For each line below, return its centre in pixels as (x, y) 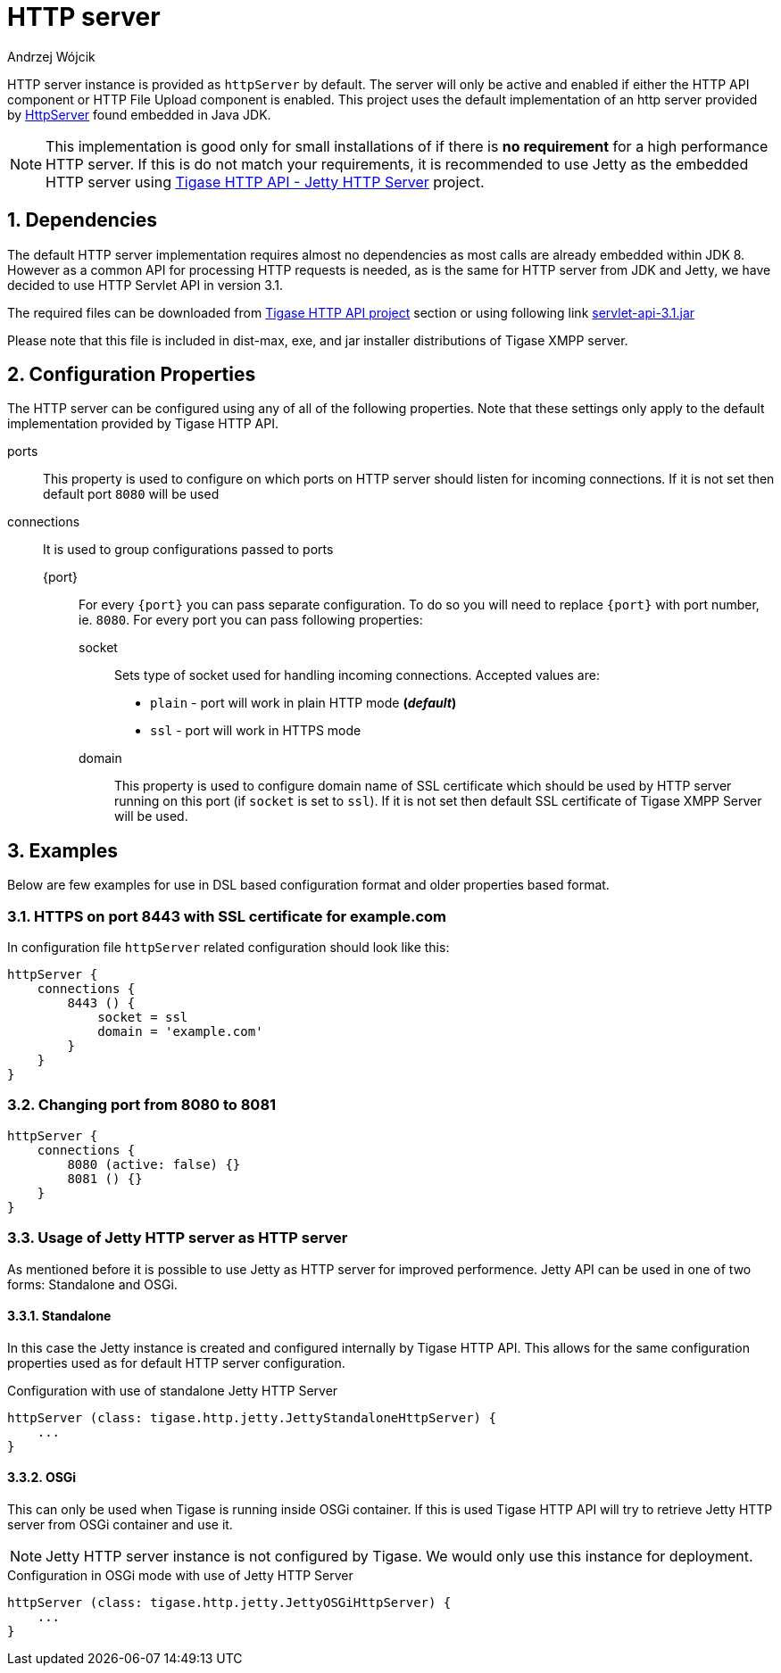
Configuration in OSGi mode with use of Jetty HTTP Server (180, 1575)
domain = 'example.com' (180, 1032)
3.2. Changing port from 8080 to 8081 (142, 1105)
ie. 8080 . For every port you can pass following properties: (251, 620)
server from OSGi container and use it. (120, 1524)
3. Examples (62, 850)
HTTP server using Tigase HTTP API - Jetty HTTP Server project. (265, 182)
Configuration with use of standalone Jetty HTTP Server (173, 1390)
